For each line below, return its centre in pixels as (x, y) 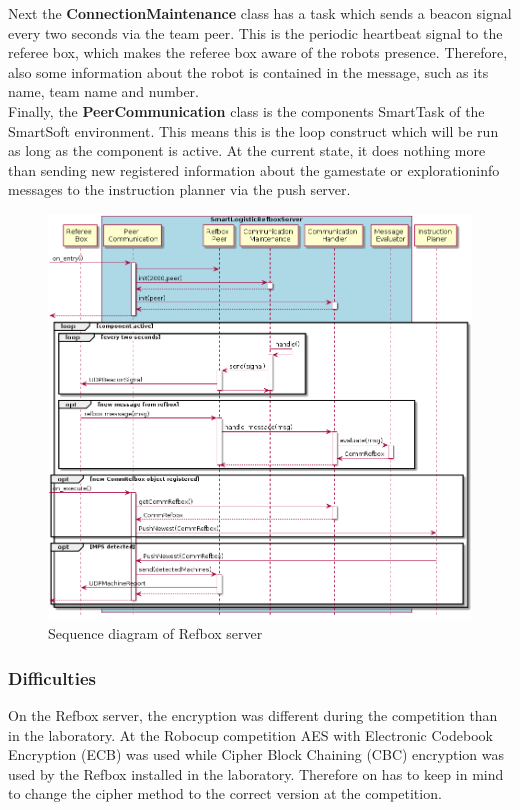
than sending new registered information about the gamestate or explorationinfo (254, 169)
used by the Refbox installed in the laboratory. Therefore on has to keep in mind (256, 773)
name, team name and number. (103, 91)
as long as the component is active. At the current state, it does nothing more (247, 150)
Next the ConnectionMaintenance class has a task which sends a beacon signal (260, 13)
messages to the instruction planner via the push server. (179, 189)
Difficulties (52, 677)
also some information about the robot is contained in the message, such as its (248, 71)
